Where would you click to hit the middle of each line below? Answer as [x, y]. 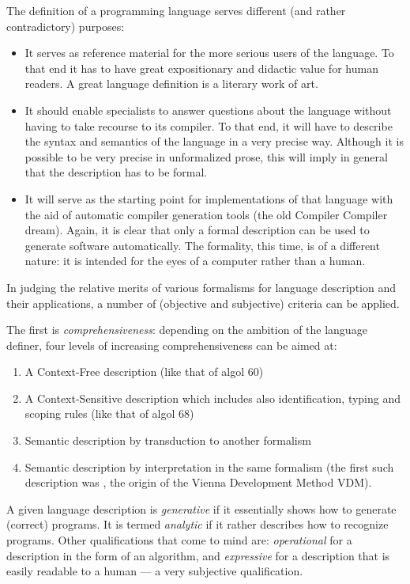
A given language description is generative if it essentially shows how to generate [201, 508]
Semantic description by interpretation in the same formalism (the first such [209, 466]
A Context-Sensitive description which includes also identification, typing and [213, 398]
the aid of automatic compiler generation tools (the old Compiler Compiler [206, 214]
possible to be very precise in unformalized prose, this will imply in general [206, 156]
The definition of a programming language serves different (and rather [176, 10]
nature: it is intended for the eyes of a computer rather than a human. [195, 261]
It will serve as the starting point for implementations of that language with [209, 198]
